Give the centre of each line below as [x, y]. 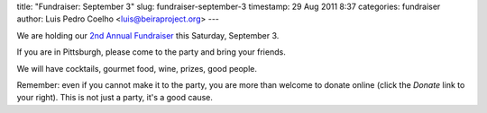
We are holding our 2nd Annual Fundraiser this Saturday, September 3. [148, 35]
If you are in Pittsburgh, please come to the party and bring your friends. [151, 52]
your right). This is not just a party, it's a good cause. [115, 98]
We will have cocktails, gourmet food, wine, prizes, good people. [137, 68]
